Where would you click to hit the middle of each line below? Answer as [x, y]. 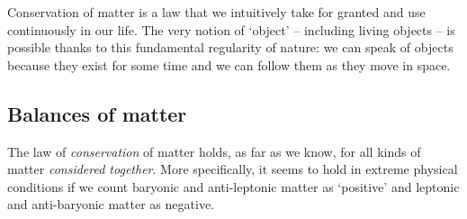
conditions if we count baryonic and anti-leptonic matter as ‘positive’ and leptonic [233, 186]
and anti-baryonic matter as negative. [111, 204]
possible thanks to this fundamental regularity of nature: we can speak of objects [230, 47]
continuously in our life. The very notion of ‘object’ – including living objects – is [231, 29]
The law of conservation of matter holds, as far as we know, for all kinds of [214, 151]
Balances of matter [97, 113]
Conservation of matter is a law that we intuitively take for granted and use [216, 12]
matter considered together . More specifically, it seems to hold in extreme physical [233, 169]
